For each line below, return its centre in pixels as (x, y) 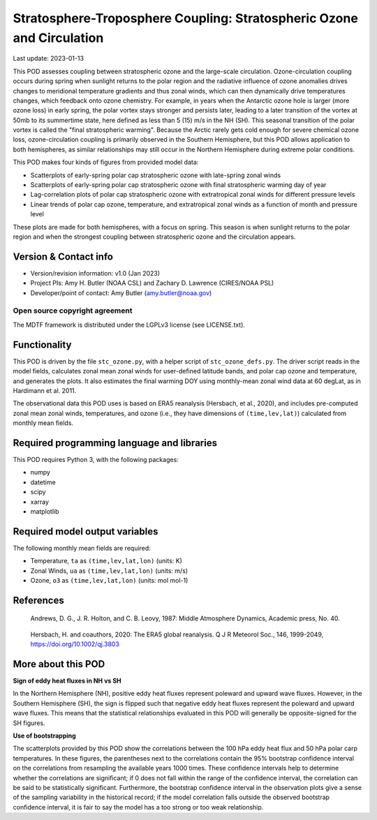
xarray (39, 502)
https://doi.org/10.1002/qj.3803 (75, 644)
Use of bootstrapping (44, 736)
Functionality (42, 344)
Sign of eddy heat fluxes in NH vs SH (67, 681)
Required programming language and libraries (115, 443)
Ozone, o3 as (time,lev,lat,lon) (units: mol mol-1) (109, 580)
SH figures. (29, 723)
